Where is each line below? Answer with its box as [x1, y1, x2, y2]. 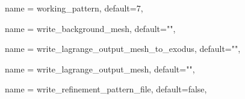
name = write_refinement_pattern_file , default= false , [5, 83, 207, 95]
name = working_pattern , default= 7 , [5, 2, 143, 14]
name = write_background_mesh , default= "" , [5, 22, 176, 34]
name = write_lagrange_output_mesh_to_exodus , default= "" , [5, 42, 241, 55]
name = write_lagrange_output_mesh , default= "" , [5, 62, 195, 75]
